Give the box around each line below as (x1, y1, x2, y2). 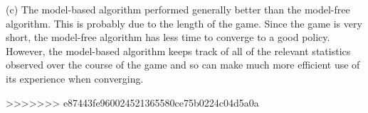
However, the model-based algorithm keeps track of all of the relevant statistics (6, 43, 351, 58)
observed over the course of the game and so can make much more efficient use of (6, 57, 360, 72)
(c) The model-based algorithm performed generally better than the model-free (6, 2, 350, 16)
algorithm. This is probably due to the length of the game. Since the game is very (6, 16, 362, 30)
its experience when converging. (6, 71, 144, 85)
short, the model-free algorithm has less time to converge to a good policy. (6, 30, 330, 44)
